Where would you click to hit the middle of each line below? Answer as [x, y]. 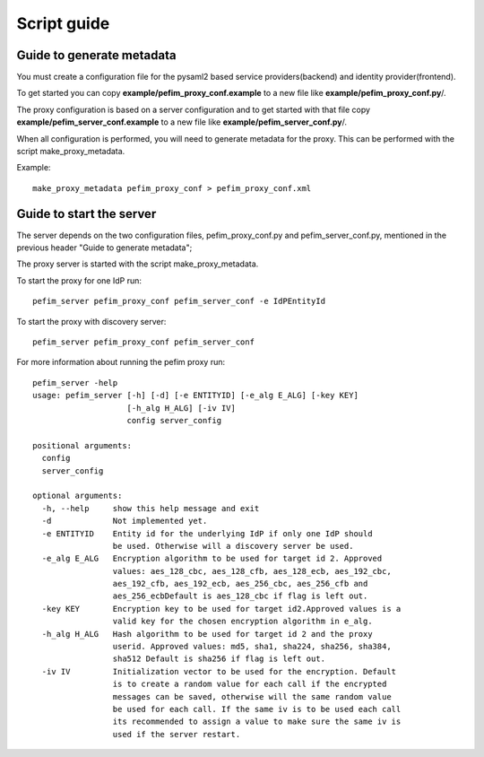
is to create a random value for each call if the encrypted [250, 684]
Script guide [63, 23]
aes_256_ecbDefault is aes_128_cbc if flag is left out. [240, 596]
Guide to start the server [86, 214]
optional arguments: [78, 496]
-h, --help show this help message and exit [151, 508]
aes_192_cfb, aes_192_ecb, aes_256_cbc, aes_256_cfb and [240, 584]
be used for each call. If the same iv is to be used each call [257, 709]
